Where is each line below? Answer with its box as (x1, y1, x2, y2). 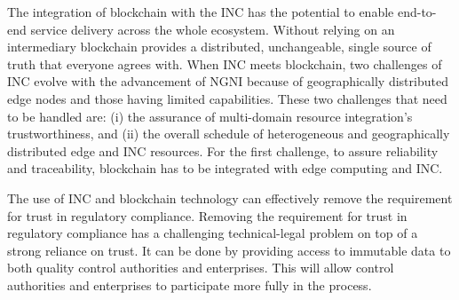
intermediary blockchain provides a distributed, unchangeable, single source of (7, 37, 431, 56)
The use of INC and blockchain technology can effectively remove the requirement (7, 188, 453, 207)
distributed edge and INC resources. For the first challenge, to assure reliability (7, 141, 439, 160)
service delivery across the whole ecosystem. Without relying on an (30, 20, 395, 38)
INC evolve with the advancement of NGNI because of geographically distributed (7, 72, 448, 91)
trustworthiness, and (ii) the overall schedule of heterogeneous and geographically (7, 124, 450, 143)
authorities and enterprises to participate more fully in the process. (7, 275, 372, 294)
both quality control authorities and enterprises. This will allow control (7, 258, 394, 277)
